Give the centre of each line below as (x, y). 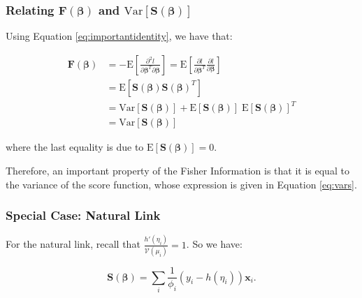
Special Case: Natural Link (83, 215)
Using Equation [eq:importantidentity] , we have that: (119, 36)
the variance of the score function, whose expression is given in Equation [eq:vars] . (181, 184)
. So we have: (214, 244)
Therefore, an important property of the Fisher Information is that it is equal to (178, 171)
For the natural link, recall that (73, 244)
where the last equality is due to (75, 147)
